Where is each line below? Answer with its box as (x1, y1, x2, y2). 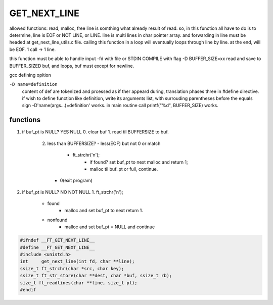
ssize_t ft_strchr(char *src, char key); (20, 266, 124, 271)
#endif (20, 287, 36, 292)
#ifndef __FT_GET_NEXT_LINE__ (20, 237, 95, 243)
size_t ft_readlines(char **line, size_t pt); (20, 280, 138, 285)
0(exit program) (60, 177, 93, 184)
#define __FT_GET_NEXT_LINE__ (20, 244, 95, 250)
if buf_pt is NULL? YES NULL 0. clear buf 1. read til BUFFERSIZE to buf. (22, 129, 169, 135)
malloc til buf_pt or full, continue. (89, 166, 158, 172)
